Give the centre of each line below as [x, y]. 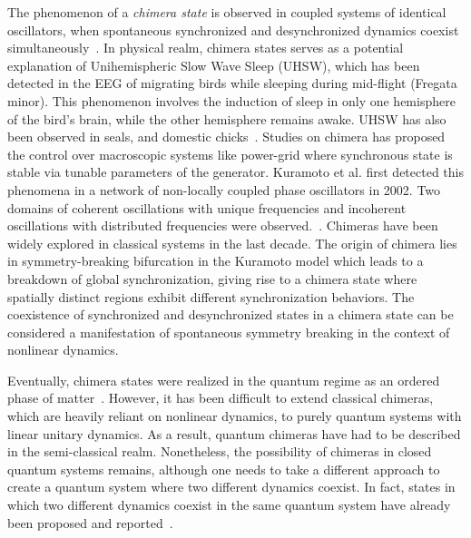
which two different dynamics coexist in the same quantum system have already [229, 505]
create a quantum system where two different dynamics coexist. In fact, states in [231, 487]
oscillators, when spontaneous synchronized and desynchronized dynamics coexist [233, 29]
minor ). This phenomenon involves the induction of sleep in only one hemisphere [231, 100]
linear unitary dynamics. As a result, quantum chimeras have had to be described [234, 433]
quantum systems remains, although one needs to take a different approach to [224, 469]
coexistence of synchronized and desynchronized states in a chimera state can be [231, 314]
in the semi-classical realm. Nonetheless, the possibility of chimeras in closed [220, 451]
